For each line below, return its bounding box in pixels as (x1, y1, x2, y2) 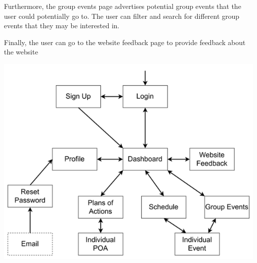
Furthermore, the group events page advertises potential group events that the (4, 1, 241, 11)
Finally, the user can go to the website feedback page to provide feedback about (4, 37, 246, 47)
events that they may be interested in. (4, 20, 120, 31)
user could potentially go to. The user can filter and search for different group (4, 10, 240, 21)
